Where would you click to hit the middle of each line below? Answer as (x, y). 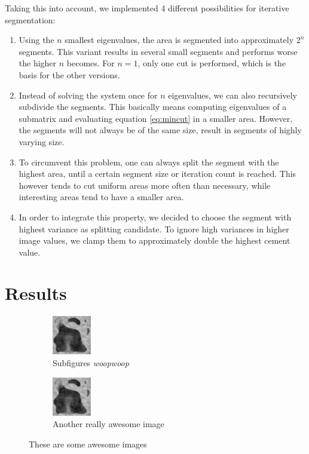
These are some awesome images (88, 444)
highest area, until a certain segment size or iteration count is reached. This (157, 174)
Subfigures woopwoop (91, 363)
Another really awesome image (108, 424)
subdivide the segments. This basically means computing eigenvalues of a (153, 107)
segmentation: (30, 19)
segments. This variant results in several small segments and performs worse (158, 51)
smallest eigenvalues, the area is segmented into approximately (179, 40)
